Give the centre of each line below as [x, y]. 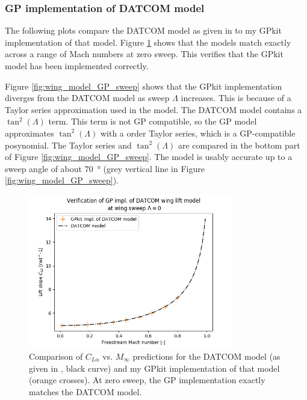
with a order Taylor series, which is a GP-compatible [198, 133]
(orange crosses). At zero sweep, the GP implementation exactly [147, 380]
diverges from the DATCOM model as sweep [87, 98]
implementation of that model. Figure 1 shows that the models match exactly [148, 42]
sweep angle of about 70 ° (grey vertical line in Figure [105, 168]
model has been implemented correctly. [77, 66]
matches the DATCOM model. [85, 391]
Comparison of [56, 356]
